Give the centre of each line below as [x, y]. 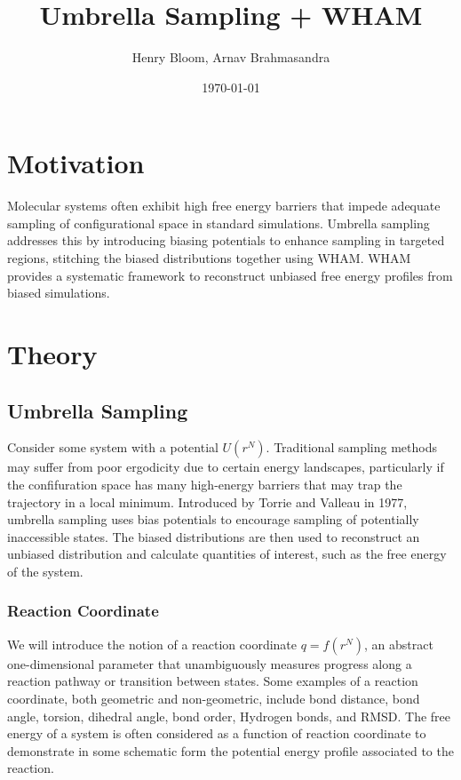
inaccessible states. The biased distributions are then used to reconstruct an [214, 536]
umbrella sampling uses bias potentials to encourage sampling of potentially [213, 519]
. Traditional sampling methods [351, 447]
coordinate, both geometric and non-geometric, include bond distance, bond [214, 698]
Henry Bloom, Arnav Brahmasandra [231, 57]
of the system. [45, 571]
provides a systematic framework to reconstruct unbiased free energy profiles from [230, 275]
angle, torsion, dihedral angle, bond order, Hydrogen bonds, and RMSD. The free [229, 716]
